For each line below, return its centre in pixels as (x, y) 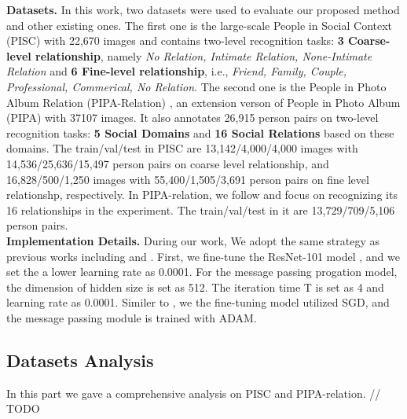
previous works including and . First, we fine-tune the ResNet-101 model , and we (203, 256)
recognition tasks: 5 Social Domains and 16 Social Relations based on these (200, 132)
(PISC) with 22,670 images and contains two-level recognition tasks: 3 (175, 40)
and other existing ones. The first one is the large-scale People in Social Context (200, 25)
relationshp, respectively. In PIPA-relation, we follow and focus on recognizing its (202, 195)
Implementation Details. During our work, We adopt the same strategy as (193, 240)
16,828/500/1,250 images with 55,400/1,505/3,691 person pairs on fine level (188, 179)
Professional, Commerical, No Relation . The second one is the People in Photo (196, 86)
